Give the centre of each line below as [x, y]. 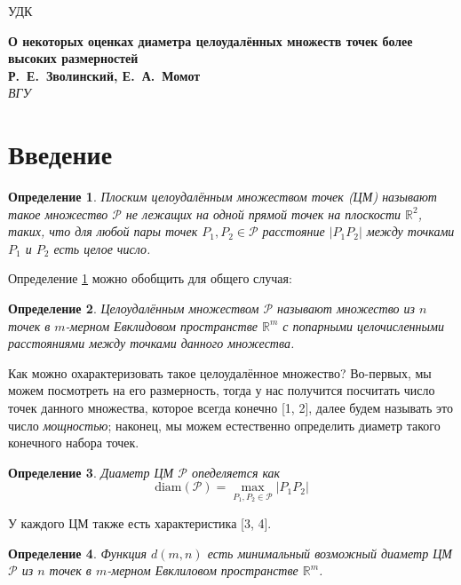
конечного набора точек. [74, 443]
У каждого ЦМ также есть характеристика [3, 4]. [140, 523]
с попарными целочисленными [363, 325]
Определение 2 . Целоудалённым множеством [134, 308]
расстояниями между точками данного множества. [151, 343]
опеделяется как [236, 472]
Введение [60, 154]
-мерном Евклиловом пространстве [203, 570]
